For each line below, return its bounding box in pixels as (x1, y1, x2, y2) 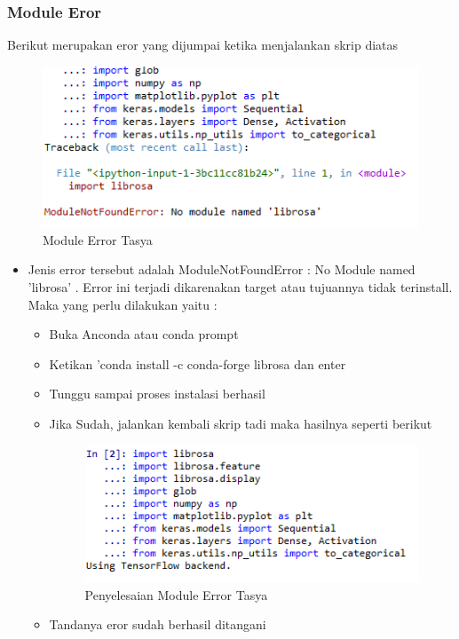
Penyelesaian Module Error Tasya (84, 585, 268, 603)
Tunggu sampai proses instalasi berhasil (49, 384, 265, 403)
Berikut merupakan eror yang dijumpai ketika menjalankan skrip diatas (7, 35, 399, 54)
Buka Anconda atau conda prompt (49, 325, 239, 343)
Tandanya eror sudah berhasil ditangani (49, 615, 266, 634)
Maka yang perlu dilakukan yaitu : (28, 295, 218, 313)
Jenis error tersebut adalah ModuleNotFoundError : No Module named (28, 260, 415, 279)
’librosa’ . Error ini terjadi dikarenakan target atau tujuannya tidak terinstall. (28, 278, 453, 296)
